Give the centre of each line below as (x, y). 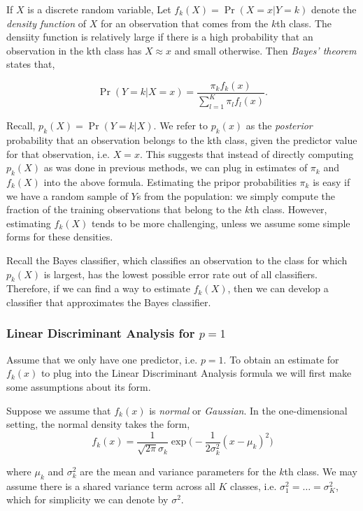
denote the (334, 9)
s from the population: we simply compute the (236, 195)
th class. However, (289, 209)
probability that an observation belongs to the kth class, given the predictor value (182, 139)
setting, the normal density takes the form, (98, 424)
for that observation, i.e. (58, 153)
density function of (46, 23)
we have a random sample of (67, 195)
